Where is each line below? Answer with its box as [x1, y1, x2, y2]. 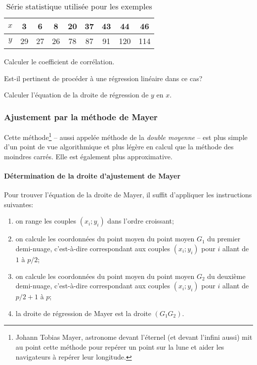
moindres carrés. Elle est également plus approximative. [4, 151, 172, 161]
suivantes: [4, 199, 34, 209]
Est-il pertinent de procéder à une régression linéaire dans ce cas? [4, 73, 203, 83]
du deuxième [207, 271, 246, 281]
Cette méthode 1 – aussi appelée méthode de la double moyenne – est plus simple [4, 131, 248, 142]
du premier [207, 233, 241, 244]
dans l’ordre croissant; [107, 216, 174, 226]
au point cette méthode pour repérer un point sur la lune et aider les [15, 341, 224, 352]
